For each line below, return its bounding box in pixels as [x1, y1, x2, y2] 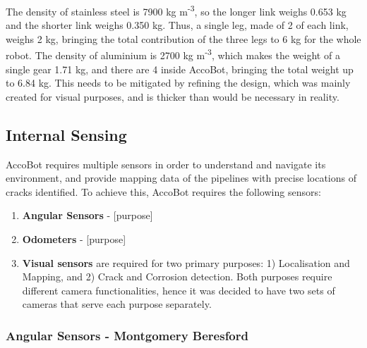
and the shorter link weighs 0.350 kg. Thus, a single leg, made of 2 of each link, [6, 18, 349, 32]
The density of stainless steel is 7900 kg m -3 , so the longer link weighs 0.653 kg [6, 2, 347, 18]
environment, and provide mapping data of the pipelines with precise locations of [6, 170, 356, 185]
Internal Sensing [6, 123, 127, 145]
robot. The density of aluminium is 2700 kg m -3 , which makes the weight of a [6, 46, 340, 63]
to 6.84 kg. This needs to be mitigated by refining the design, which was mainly [6, 75, 351, 90]
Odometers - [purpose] [22, 232, 126, 247]
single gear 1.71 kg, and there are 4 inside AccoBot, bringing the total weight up [6, 61, 354, 76]
